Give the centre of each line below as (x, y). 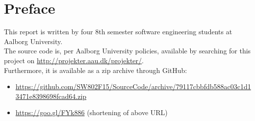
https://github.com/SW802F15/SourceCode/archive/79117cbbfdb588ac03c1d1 (133, 86)
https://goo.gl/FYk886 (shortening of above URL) (91, 112)
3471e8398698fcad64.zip (51, 96)
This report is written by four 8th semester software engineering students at (118, 32)
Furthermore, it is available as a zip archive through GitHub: (96, 70)
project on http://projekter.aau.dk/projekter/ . (74, 60)
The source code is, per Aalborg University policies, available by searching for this (127, 51)
